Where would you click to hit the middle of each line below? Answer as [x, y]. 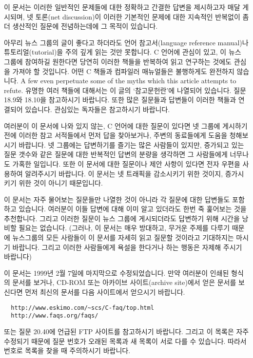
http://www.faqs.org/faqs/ [55, 316]
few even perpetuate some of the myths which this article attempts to [132, 81]
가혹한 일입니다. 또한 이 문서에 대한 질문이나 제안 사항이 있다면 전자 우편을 [126, 163]
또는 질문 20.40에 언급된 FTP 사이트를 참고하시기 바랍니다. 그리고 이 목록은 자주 [126, 331]
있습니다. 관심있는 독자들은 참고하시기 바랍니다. [97, 109]
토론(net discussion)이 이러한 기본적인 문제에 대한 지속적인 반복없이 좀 [142, 16]
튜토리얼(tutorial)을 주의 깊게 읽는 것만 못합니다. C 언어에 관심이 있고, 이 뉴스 [123, 52]
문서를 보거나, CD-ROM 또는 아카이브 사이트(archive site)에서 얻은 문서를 [124, 282]
